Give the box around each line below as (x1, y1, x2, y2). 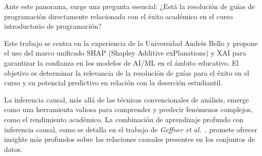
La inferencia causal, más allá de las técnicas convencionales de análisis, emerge (4, 94, 249, 105)
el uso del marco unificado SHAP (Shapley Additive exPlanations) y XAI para (4, 47, 246, 58)
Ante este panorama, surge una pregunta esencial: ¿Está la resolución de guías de (4, 1, 255, 11)
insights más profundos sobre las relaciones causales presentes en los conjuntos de (4, 134, 255, 144)
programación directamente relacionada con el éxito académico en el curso (4, 11, 233, 21)
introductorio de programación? (4, 21, 102, 31)
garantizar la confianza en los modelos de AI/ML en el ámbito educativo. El (4, 57, 239, 68)
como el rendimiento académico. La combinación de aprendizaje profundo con (4, 114, 244, 124)
